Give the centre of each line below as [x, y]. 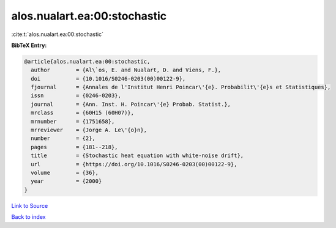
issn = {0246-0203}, [76, 96]
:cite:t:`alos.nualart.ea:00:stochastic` [58, 34]
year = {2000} [66, 181]
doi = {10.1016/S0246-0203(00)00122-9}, [108, 79]
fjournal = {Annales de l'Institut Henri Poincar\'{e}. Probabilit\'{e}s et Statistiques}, [181, 87]
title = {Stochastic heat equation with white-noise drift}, [137, 156]
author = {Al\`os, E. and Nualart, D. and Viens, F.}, [126, 70]
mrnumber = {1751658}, [73, 121]
